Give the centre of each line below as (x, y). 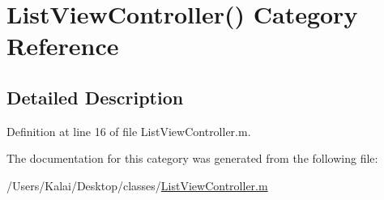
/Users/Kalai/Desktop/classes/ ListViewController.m (137, 185)
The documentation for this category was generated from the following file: (192, 158)
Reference (63, 46)
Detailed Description (95, 97)
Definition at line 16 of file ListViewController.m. (129, 131)
